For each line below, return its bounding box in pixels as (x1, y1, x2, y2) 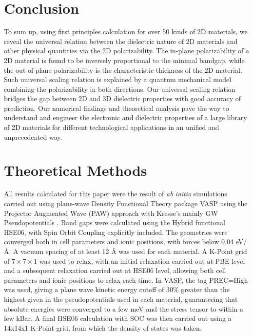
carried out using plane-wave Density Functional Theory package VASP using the (4, 198, 248, 208)
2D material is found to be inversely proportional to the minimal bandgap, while (4, 55, 245, 65)
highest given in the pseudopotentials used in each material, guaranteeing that (4, 294, 238, 304)
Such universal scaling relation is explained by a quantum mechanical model (4, 74, 232, 84)
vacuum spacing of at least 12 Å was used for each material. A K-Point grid (20, 246, 247, 256)
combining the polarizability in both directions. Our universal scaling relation (4, 84, 235, 94)
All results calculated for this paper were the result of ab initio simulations (4, 189, 227, 199)
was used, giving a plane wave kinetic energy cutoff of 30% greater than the (4, 284, 230, 294)
